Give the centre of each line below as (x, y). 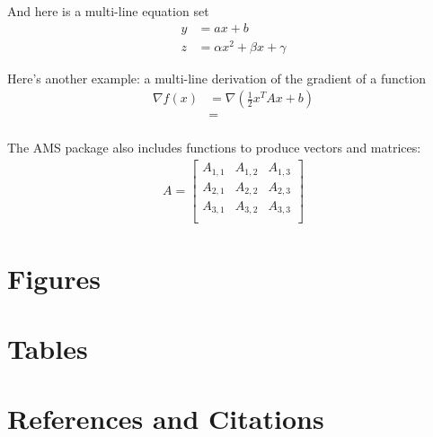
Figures (54, 278)
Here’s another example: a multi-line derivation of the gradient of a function (217, 78)
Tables (48, 349)
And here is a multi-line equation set (108, 11)
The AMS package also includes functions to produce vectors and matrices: (214, 148)
